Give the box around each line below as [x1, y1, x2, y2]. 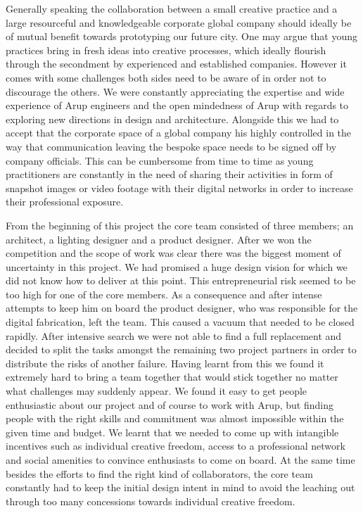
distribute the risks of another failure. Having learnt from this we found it [6, 355, 324, 370]
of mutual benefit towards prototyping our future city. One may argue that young [6, 29, 358, 44]
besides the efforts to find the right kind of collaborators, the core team [6, 466, 313, 481]
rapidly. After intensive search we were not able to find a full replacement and [6, 328, 342, 343]
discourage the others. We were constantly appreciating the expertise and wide [6, 84, 345, 99]
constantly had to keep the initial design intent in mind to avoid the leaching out [6, 480, 355, 495]
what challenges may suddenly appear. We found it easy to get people [6, 384, 307, 398]
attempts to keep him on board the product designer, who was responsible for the [6, 300, 358, 315]
